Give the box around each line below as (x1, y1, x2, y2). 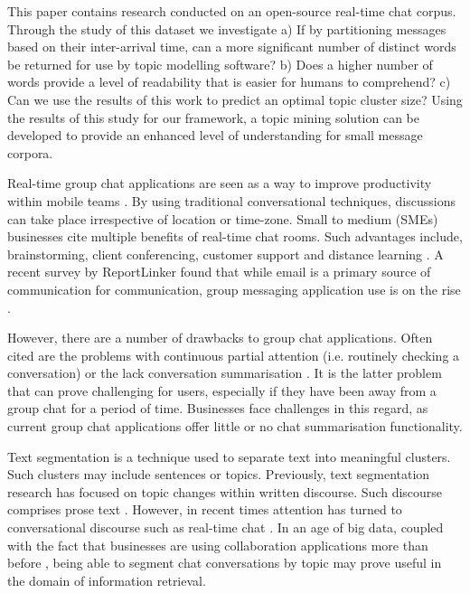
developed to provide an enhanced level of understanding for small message (7, 126, 423, 145)
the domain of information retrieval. (7, 570, 206, 589)
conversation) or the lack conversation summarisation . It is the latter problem (7, 363, 442, 382)
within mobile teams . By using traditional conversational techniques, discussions (7, 191, 456, 210)
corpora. (7, 143, 53, 162)
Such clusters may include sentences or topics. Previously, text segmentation (7, 465, 430, 484)
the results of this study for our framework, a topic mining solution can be (7, 108, 419, 127)
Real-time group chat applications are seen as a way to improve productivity (7, 174, 432, 193)
